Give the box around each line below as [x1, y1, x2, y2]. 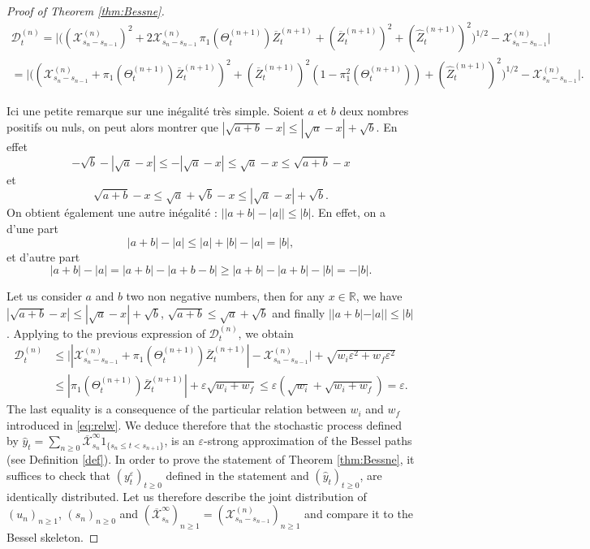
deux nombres [339, 102, 409, 119]
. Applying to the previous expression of [6, 324, 205, 341]
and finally [272, 304, 325, 321]
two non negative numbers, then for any [126, 287, 325, 305]
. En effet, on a [311, 204, 385, 221]
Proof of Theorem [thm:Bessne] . [6, 2, 165, 19]
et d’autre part [6, 248, 80, 265]
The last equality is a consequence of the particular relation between [6, 400, 347, 417]
